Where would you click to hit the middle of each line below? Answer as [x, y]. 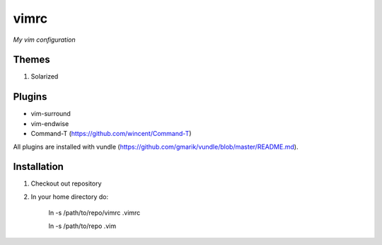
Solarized [45, 76]
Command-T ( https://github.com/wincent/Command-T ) [111, 134]
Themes [32, 60]
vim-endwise [50, 123]
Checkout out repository [66, 183]
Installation [38, 167]
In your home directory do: [70, 196]
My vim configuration [44, 40]
